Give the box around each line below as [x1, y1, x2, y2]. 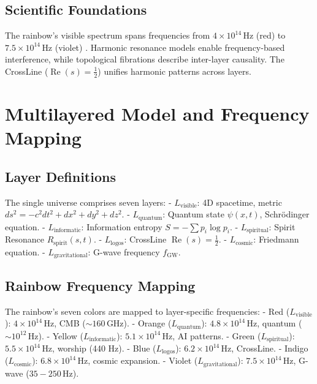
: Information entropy [81, 220, 162, 233]
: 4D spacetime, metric [197, 195, 282, 208]
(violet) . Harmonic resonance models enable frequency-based [55, 40, 285, 53]
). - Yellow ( [38, 329, 83, 342]
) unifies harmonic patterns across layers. [97, 64, 251, 77]
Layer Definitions [5, 167, 116, 186]
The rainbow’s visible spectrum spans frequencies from [5, 29, 210, 42]
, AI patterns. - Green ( [172, 329, 261, 342]
